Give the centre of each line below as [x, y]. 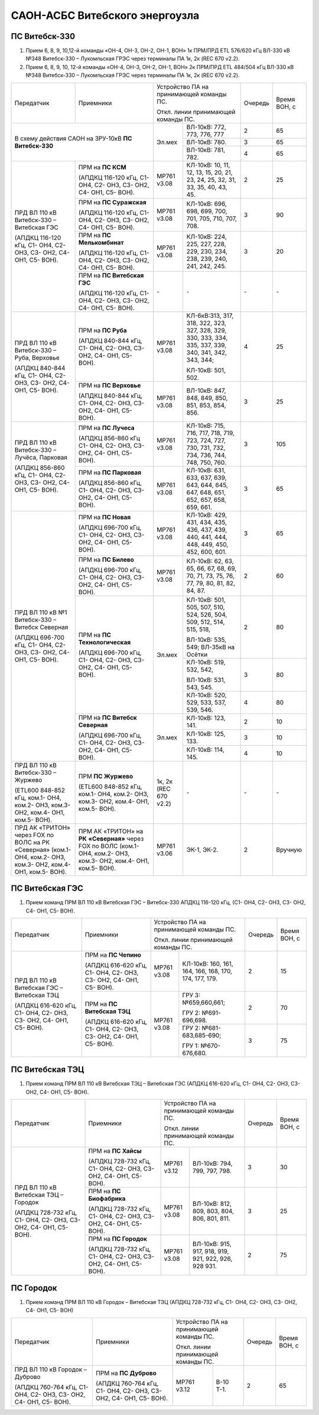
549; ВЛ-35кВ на [211, 647]
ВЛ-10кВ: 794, [212, 1163]
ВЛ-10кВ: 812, [212, 1204]
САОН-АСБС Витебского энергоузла [105, 15]
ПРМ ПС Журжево [105, 776]
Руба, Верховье [37, 358]
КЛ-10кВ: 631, [206, 470]
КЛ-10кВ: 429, [207, 515]
